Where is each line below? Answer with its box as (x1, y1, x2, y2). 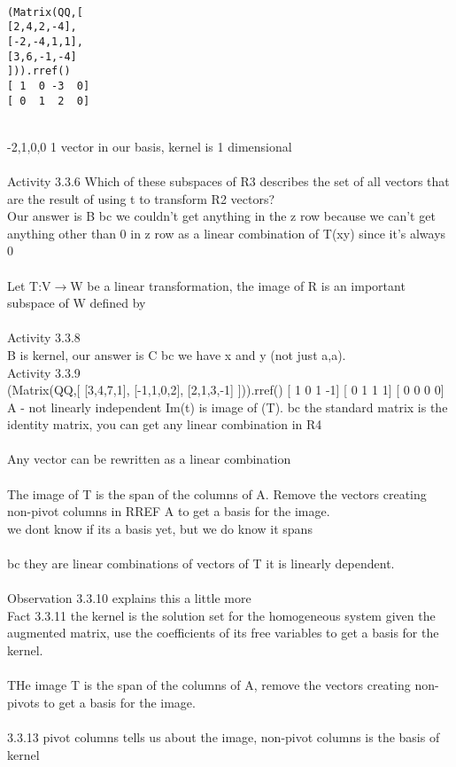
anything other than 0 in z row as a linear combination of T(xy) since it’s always (7, 223, 446, 242)
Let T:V (7, 276, 51, 294)
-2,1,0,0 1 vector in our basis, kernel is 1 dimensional (7, 137, 292, 155)
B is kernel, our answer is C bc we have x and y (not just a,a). (7, 345, 346, 364)
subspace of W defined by (7, 293, 146, 312)
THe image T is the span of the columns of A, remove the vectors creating (7, 676, 411, 694)
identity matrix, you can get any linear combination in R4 (7, 415, 322, 434)
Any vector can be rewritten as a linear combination (7, 450, 291, 468)
